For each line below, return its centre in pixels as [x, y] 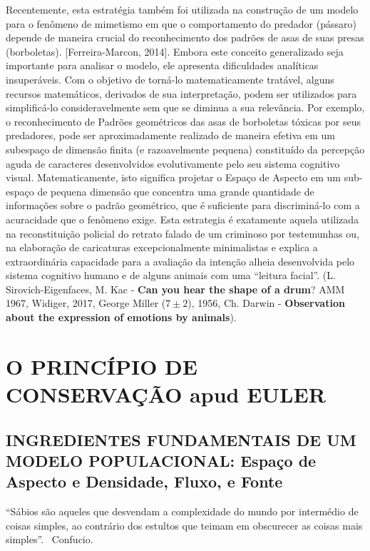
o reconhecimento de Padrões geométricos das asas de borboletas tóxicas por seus [184, 121]
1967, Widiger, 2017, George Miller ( [86, 303]
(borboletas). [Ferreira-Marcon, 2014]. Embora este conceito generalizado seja [175, 51]
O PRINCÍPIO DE [102, 366]
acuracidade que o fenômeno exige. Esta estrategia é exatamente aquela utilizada [183, 219]
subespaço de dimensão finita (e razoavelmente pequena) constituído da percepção [185, 149]
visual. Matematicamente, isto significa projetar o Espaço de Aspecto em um [174, 177]
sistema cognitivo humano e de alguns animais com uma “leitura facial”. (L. [171, 275]
